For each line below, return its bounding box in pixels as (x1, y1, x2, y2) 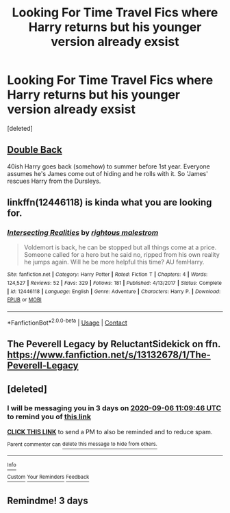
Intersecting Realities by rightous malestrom (7, 228, 159, 238)
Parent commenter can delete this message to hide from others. (7, 440, 157, 448)
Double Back (7, 144, 63, 155)
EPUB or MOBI (7, 297, 42, 303)
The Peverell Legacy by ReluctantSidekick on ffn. (7, 338, 221, 350)
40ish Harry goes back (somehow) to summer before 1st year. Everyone (7, 162, 211, 171)
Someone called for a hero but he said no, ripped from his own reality (23, 251, 220, 259)
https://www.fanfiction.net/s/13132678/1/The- (7, 349, 211, 361)
